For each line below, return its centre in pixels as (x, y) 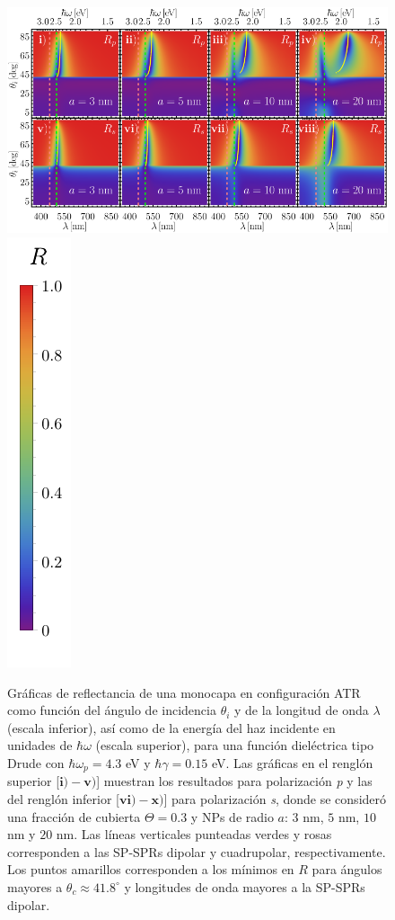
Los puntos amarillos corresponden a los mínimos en (151, 869)
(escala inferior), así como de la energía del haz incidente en (171, 727)
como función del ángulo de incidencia (112, 710)
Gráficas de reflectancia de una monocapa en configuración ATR (184, 692)
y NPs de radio (232, 816)
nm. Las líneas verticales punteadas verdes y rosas (194, 834)
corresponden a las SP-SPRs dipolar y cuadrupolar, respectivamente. (197, 851)
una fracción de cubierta (74, 816)
